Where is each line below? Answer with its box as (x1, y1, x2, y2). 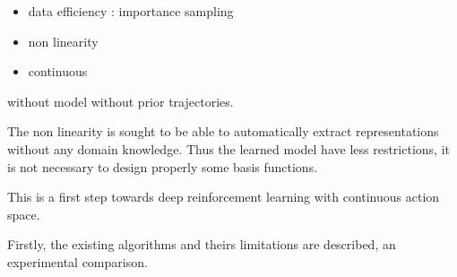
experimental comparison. (7, 252, 148, 271)
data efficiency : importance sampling (28, 2, 234, 20)
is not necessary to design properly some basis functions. (7, 157, 318, 176)
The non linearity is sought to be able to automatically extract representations (7, 122, 439, 141)
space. (7, 204, 40, 223)
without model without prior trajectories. (7, 91, 234, 110)
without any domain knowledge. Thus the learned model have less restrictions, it (7, 139, 450, 158)
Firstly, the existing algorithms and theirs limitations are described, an (7, 235, 396, 254)
